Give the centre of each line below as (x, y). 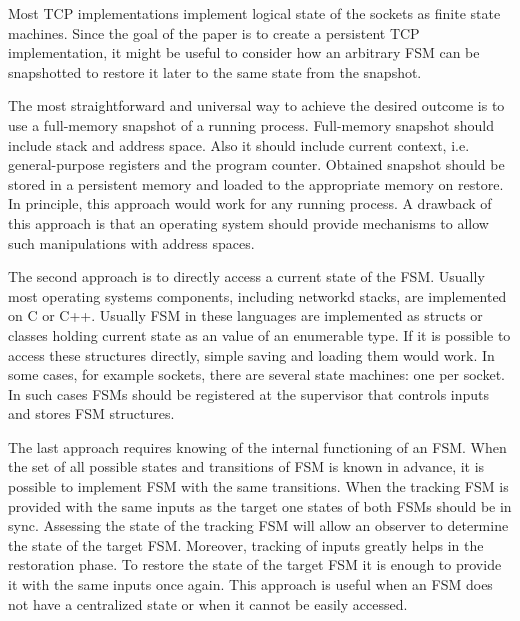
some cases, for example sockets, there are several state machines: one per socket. (256, 374)
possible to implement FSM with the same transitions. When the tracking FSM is (258, 486)
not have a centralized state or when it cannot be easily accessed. (208, 603)
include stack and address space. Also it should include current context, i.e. (239, 144)
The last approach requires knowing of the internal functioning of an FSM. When (257, 446)
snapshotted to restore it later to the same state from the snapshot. (215, 71)
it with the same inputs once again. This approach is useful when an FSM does (250, 584)
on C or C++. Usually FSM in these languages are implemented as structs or (245, 315)
